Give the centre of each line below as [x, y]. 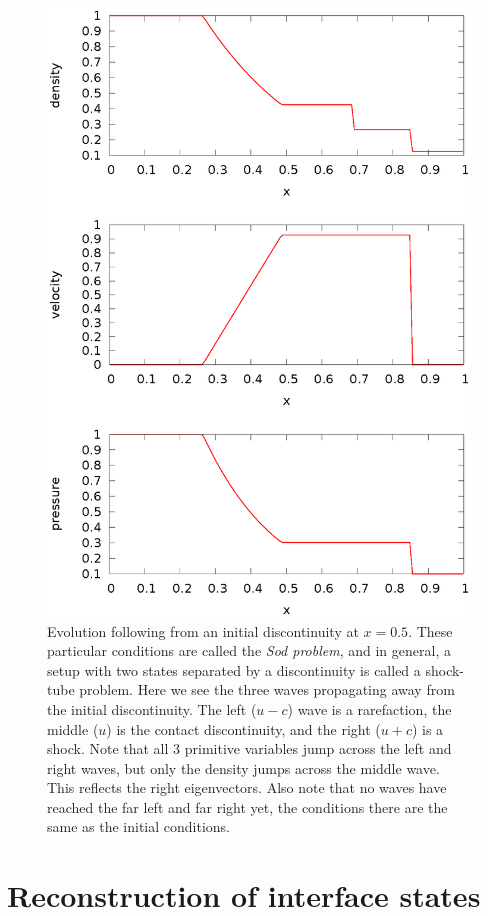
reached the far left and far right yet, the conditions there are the [247, 806]
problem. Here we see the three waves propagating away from [267, 689]
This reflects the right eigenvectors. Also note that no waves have [247, 787]
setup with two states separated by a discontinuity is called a [234, 669]
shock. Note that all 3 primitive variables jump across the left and [249, 748]
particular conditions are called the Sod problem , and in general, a [249, 650]
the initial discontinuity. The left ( [152, 708]
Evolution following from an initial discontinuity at [203, 630]
